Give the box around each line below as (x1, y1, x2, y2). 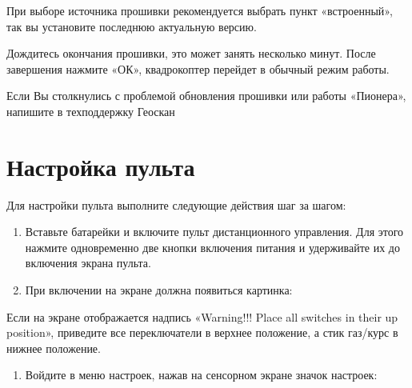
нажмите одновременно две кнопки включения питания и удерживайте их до (25, 238, 400, 255)
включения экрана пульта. (25, 254, 151, 271)
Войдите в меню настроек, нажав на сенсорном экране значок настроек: (25, 366, 378, 383)
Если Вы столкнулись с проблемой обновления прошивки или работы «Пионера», (6, 87, 406, 104)
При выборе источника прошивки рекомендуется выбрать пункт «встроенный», (6, 2, 393, 18)
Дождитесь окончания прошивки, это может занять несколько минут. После (6, 45, 376, 62)
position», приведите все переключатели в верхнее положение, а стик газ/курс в (6, 324, 398, 341)
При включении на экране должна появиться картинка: (25, 282, 293, 298)
